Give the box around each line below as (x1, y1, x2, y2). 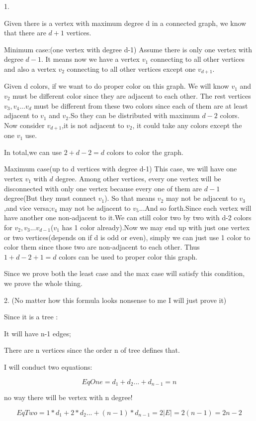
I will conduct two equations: (4, 361, 92, 372)
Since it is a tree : (4, 311, 58, 322)
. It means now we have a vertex (41, 54, 140, 64)
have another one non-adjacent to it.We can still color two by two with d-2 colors (4, 212, 252, 223)
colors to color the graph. (106, 146, 183, 157)
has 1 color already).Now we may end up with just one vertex (62, 222, 250, 232)
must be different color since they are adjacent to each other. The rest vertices (12, 91, 251, 101)
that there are (4, 27, 46, 38)
